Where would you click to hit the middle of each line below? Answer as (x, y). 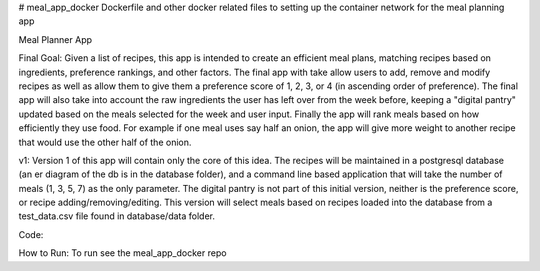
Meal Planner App (55, 39)
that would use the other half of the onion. (105, 142)
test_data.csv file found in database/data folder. (116, 216)
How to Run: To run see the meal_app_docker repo (122, 253)
